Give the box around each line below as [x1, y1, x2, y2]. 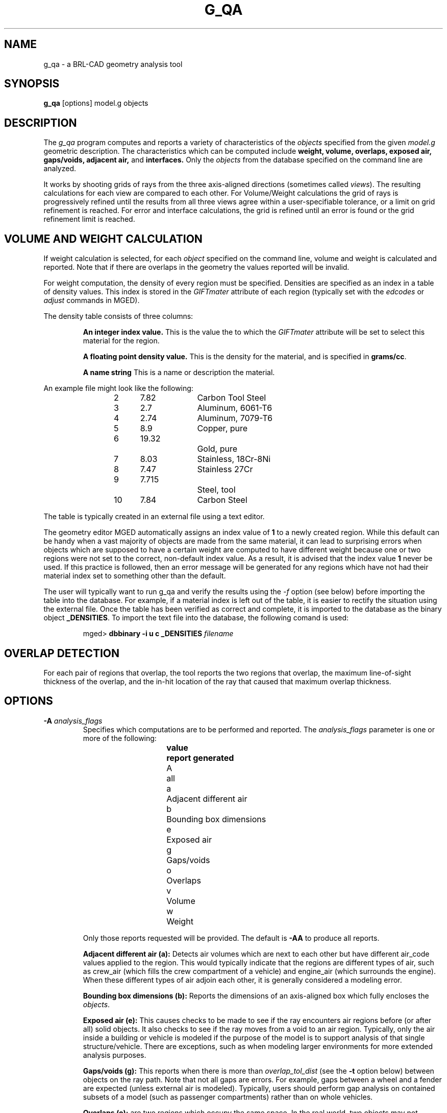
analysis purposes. [83, 1050, 146, 1059]
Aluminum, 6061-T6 [197, 403, 272, 413]
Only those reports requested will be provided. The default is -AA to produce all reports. [83, 933, 380, 942]
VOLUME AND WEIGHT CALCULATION [4, 232, 203, 245]
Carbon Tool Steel [197, 392, 266, 403]
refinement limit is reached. [43, 215, 135, 224]
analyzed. [43, 164, 77, 173]
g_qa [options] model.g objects [43, 99, 148, 108]
